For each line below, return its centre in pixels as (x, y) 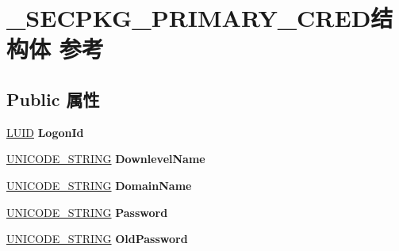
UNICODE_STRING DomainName (99, 185)
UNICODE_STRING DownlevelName (106, 159)
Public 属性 (53, 99)
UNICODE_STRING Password (87, 212)
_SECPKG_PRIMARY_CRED (189, 18)
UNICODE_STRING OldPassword (97, 239)
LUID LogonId (45, 132)
